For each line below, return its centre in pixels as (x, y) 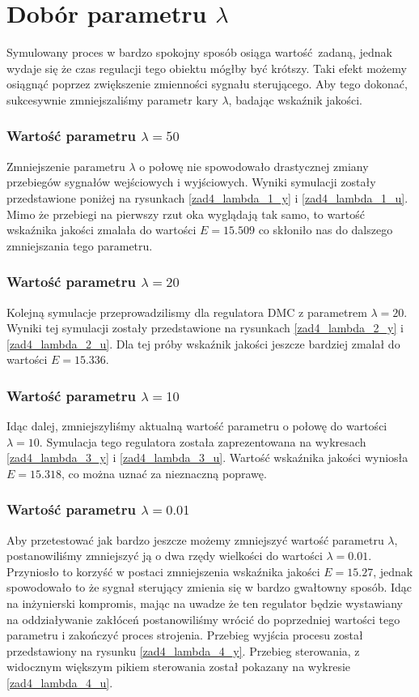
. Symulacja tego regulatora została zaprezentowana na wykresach (203, 441)
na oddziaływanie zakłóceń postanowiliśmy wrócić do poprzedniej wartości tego (203, 619)
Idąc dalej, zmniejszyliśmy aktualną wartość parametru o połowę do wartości (197, 426)
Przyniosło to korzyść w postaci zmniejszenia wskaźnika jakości (163, 571)
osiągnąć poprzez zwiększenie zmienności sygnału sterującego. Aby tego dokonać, (207, 84)
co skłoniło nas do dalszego (326, 230)
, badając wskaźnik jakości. (296, 99)
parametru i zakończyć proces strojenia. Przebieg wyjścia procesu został (185, 635)
